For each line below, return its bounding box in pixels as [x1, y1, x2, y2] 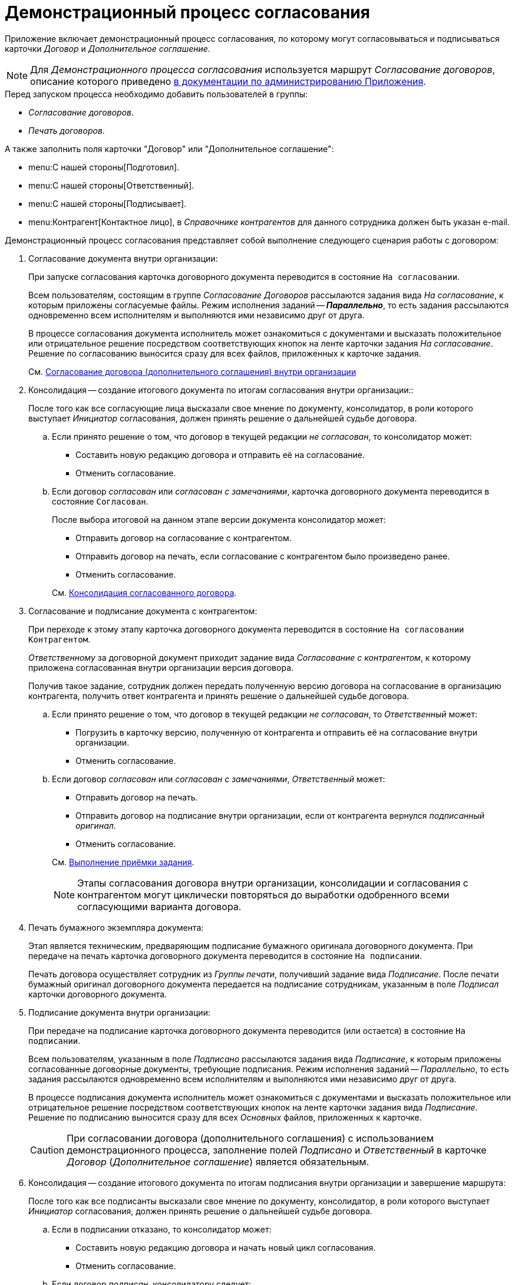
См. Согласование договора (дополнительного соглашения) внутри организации [28, 366, 356, 377]
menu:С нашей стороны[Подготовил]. [28, 162, 180, 172]
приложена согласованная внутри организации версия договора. [28, 662, 294, 673]
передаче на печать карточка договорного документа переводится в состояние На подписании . [28, 950, 422, 961]
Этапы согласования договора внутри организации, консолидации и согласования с [77, 877, 468, 889]
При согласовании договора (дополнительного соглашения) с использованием [67, 1132, 434, 1144]
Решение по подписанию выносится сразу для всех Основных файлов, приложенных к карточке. [28, 1112, 422, 1122]
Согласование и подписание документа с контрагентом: [28, 605, 257, 616]
